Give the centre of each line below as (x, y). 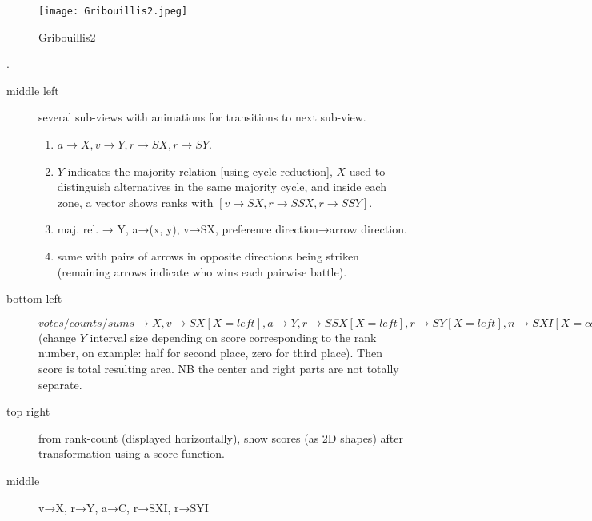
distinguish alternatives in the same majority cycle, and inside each (222, 187)
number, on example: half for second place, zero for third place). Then (211, 353)
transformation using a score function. (132, 453)
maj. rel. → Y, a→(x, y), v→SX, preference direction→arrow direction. (232, 229)
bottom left (34, 298)
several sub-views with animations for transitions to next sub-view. (202, 117)
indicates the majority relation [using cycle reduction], (200, 171)
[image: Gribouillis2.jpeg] (113, 11)
